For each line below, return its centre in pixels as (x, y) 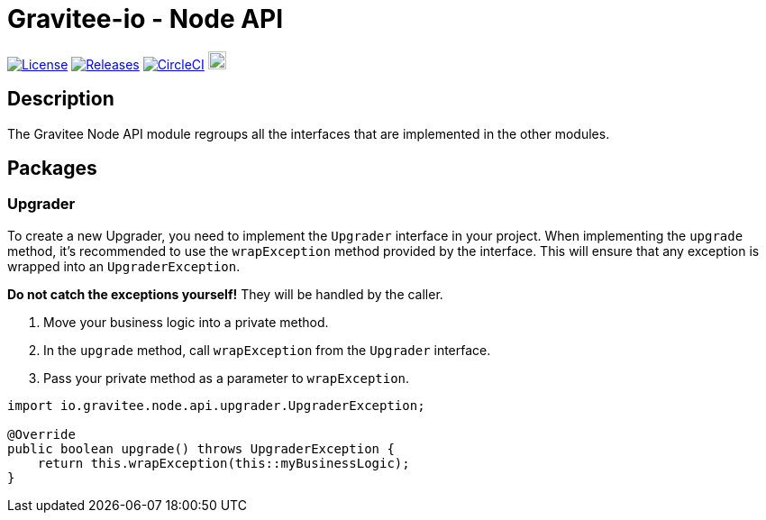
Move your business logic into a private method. (186, 322)
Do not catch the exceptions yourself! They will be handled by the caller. (225, 294)
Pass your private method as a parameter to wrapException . (227, 378)
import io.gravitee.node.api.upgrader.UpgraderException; (216, 405)
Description (61, 99)
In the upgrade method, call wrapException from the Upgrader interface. (267, 350)
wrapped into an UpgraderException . (124, 266)
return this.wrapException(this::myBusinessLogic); (223, 463)
